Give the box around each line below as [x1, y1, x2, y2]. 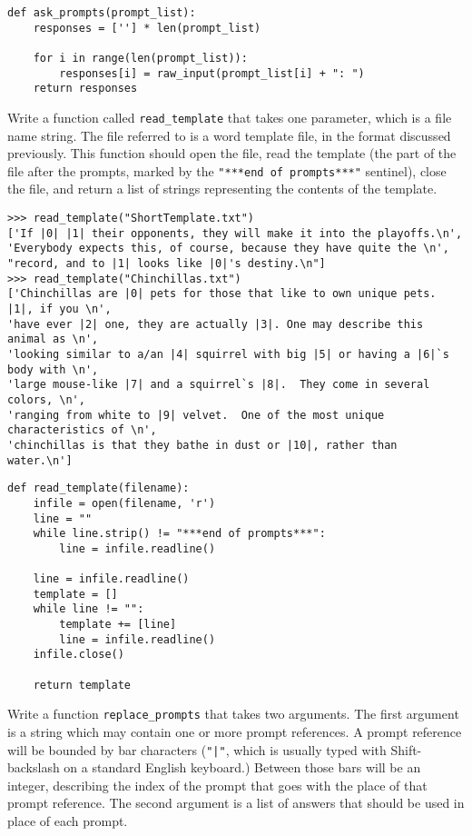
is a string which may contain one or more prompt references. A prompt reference [7, 722, 462, 741]
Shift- [390, 740, 422, 759]
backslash [7, 758, 60, 777]
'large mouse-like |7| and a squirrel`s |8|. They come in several [7, 378, 430, 392]
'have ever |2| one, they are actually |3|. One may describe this [7, 317, 424, 331]
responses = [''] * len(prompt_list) [33, 21, 261, 35]
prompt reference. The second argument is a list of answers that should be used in [7, 793, 465, 812]
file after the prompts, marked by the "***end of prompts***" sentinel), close [7, 161, 447, 180]
